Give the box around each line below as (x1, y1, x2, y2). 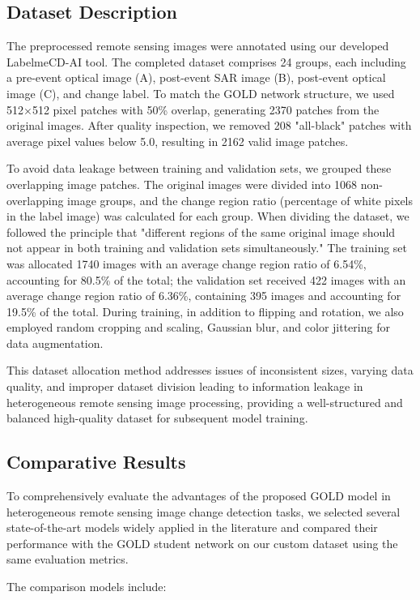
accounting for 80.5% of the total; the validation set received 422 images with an (6, 271, 406, 288)
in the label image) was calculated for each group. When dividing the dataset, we (6, 208, 409, 225)
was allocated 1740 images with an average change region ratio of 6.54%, (6, 255, 367, 272)
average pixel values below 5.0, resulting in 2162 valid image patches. (6, 132, 349, 149)
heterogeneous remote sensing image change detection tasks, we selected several (6, 503, 401, 520)
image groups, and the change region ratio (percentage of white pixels (67, 191, 414, 208)
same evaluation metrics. (6, 551, 129, 568)
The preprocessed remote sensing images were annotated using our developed (6, 37, 389, 54)
